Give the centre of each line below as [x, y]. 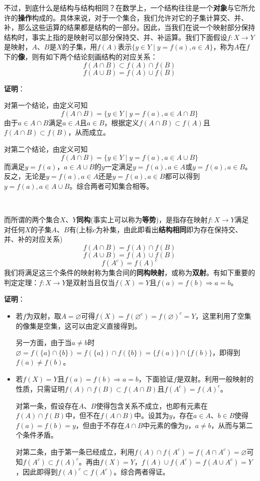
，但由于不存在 [100, 425]
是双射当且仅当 [90, 282]
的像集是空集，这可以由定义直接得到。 [78, 325]
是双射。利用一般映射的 [215, 378]
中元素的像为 [164, 425]
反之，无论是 [25, 176]
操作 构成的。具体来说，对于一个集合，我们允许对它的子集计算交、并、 [133, 17]
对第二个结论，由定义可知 [46, 149]
